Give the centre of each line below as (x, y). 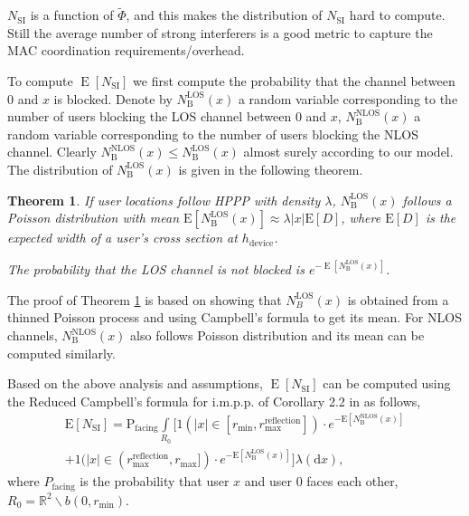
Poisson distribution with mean (94, 218)
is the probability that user (155, 481)
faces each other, (352, 481)
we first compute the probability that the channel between (294, 81)
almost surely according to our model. (348, 152)
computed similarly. (61, 353)
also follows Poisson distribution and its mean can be (277, 335)
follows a (427, 200)
